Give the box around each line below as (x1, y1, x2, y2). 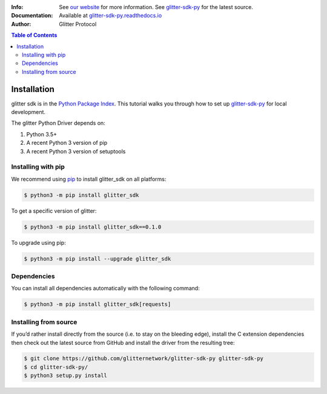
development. (11, 109, 45, 116)
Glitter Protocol (59, 20, 97, 27)
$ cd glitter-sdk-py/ (24, 364, 88, 370)
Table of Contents (11, 32, 58, 39)
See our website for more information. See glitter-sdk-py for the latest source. (59, 4, 254, 10)
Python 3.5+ (26, 130, 58, 138)
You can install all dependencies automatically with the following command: (11, 285, 200, 292)
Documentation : (11, 12, 53, 19)
